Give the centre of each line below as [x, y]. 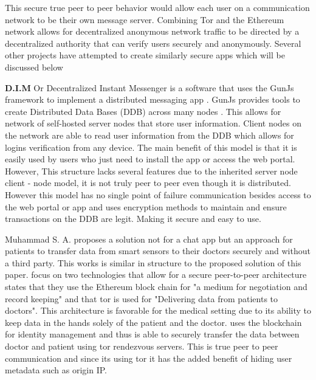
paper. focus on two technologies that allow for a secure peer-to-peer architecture [156, 275]
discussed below [34, 67]
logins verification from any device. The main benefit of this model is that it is [151, 147]
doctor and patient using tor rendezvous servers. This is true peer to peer [142, 346]
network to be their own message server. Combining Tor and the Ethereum [145, 19]
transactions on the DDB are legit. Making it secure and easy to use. [133, 219]
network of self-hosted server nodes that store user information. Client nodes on [153, 123]
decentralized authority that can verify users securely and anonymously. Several [153, 43]
